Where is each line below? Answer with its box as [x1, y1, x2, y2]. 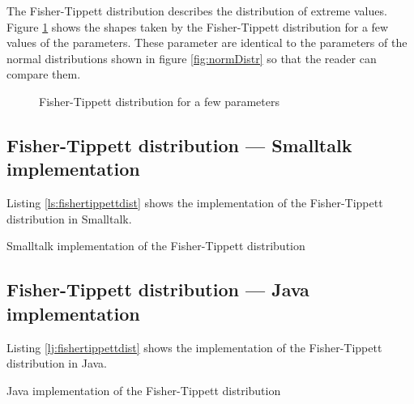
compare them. [6, 66, 81, 83]
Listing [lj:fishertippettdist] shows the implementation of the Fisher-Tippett [6, 338, 382, 355]
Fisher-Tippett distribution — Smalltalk [6, 132, 352, 157]
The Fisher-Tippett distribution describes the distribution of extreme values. [6, 2, 387, 19]
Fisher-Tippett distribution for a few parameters [39, 92, 280, 109]
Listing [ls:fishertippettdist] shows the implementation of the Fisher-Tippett [6, 194, 383, 211]
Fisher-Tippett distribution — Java [6, 277, 309, 302]
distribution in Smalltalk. [6, 210, 132, 227]
